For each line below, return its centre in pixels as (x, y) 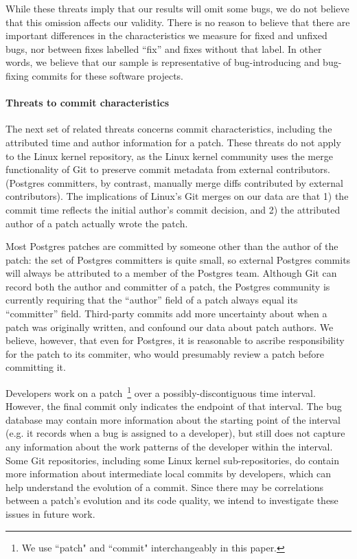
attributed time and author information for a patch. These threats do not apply (173, 142)
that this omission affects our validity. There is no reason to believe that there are (178, 22)
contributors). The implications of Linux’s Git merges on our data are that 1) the (177, 196)
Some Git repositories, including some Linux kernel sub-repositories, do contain (172, 460)
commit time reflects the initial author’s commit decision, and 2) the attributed (173, 209)
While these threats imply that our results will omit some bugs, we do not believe (177, 8)
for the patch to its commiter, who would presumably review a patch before (165, 353)
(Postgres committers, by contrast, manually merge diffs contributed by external (174, 182)
